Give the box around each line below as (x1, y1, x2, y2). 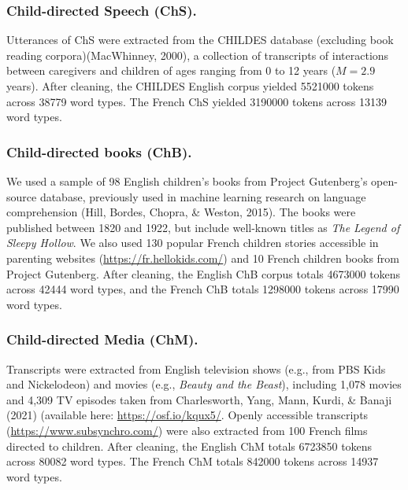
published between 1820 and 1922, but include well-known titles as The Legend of (6, 219, 400, 235)
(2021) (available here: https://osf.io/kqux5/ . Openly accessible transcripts (6, 407, 369, 423)
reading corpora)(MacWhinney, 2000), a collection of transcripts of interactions (6, 46, 389, 63)
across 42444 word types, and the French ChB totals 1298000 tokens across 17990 (6, 281, 399, 297)
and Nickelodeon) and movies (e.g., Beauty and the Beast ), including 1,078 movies (6, 376, 402, 392)
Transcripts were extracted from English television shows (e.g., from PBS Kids (6, 360, 386, 377)
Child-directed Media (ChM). (6, 330, 198, 349)
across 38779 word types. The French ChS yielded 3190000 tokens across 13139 (6, 93, 387, 109)
